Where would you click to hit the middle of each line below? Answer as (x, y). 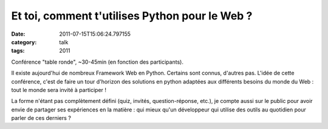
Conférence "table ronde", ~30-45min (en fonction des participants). (97, 62)
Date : (18, 34)
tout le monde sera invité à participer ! (59, 90)
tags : (18, 51)
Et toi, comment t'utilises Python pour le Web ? (132, 16)
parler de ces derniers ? (41, 118)
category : (24, 42)
